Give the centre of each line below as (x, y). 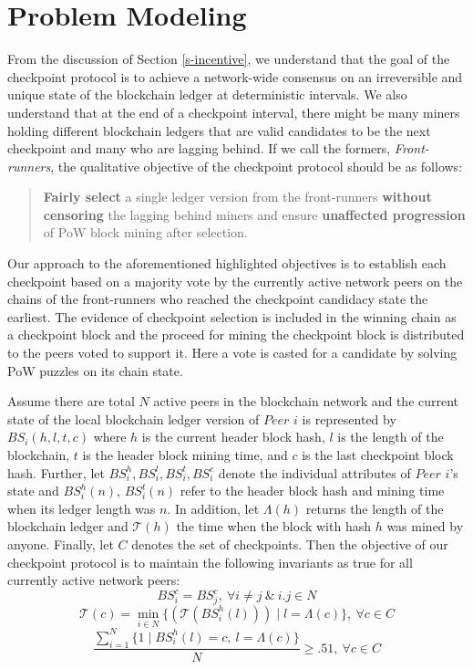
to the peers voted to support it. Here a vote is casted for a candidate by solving (232, 353)
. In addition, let (213, 508)
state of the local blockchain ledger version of (134, 418)
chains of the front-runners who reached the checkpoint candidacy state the (218, 299)
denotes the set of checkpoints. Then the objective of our (290, 544)
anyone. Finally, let (61, 544)
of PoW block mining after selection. (145, 232)
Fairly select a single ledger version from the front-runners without (237, 197)
